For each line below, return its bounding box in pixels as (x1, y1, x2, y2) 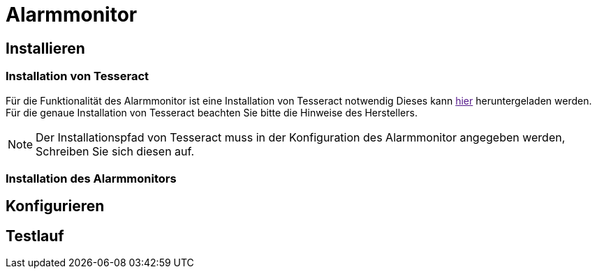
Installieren (6, 39, 85, 57)
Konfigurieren (6, 197, 105, 215)
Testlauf (6, 227, 64, 245)
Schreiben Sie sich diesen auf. (36, 144, 195, 158)
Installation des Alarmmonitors (6, 171, 177, 185)
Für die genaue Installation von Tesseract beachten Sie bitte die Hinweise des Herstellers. (6, 106, 418, 119)
